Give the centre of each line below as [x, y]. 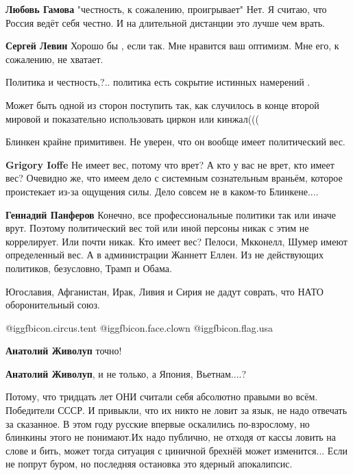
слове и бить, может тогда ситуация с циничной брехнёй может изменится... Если [177, 450]
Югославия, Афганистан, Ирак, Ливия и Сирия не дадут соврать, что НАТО [165, 291]
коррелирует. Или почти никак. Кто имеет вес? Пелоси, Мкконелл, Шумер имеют [176, 241]
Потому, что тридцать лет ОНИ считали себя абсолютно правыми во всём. [162, 397]
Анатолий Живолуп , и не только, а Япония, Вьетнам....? [126, 373]
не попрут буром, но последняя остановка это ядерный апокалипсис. [149, 464]
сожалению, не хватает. [54, 59]
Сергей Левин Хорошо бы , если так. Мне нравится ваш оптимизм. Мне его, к [172, 46]
